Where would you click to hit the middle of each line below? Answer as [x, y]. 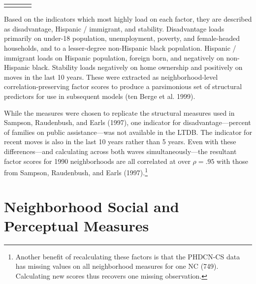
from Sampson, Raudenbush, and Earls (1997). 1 [76, 172]
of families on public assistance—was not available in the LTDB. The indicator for [128, 132]
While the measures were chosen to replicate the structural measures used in [119, 112]
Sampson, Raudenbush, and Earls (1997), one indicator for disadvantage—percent [128, 122]
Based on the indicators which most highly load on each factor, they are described [128, 19]
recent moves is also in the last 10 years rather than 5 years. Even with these [120, 142]
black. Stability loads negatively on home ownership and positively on [137, 67]
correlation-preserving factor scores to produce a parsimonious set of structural [123, 86]
